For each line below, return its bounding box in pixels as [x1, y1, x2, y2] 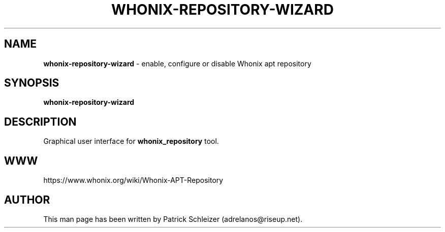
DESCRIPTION [4, 115, 77, 128]
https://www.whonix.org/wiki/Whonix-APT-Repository [43, 176, 224, 185]
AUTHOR [4, 193, 50, 206]
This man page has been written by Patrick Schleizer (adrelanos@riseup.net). [43, 214, 303, 223]
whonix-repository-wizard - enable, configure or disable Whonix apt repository [43, 59, 311, 68]
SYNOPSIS [4, 76, 59, 90]
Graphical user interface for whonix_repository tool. [43, 137, 219, 146]
